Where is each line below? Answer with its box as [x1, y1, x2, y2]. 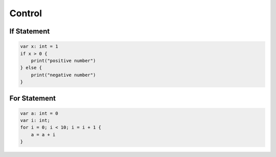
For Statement [9, 94, 56, 103]
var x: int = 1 [20, 44, 58, 49]
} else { [20, 65, 42, 71]
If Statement [9, 27, 50, 36]
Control [9, 8, 42, 19]
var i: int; [20, 117, 51, 123]
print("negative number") [31, 72, 96, 78]
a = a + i [31, 132, 56, 137]
